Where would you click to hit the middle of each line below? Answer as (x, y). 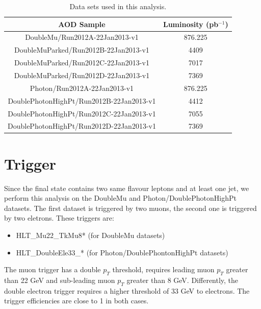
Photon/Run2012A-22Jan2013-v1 (82, 88)
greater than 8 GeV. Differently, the (182, 280)
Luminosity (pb (191, 24)
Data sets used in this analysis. (118, 6)
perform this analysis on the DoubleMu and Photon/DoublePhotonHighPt (120, 198)
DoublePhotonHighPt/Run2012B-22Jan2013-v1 (82, 100)
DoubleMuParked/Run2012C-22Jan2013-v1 (82, 63)
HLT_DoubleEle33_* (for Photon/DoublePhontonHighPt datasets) (122, 252)
